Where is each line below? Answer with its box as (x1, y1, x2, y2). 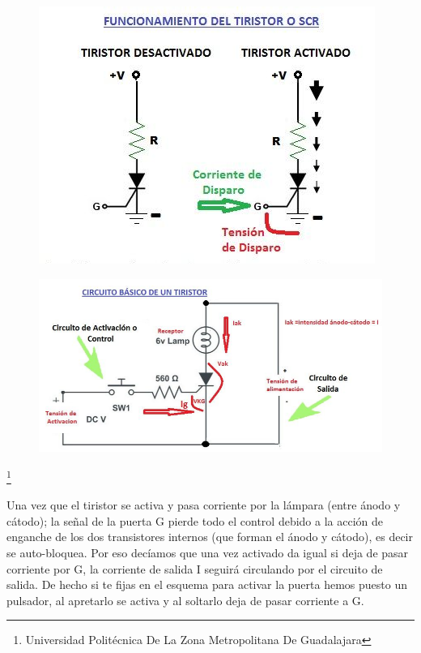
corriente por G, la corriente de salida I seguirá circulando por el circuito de (6, 560, 383, 577)
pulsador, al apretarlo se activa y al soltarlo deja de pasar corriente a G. (6, 591, 364, 608)
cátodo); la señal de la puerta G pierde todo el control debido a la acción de (6, 512, 384, 529)
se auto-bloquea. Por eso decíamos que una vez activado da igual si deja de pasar (6, 544, 409, 561)
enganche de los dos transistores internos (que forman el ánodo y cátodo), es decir (6, 528, 413, 545)
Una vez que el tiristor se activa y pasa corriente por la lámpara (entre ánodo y (6, 496, 401, 513)
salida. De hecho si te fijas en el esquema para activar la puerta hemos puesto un (6, 576, 407, 593)
